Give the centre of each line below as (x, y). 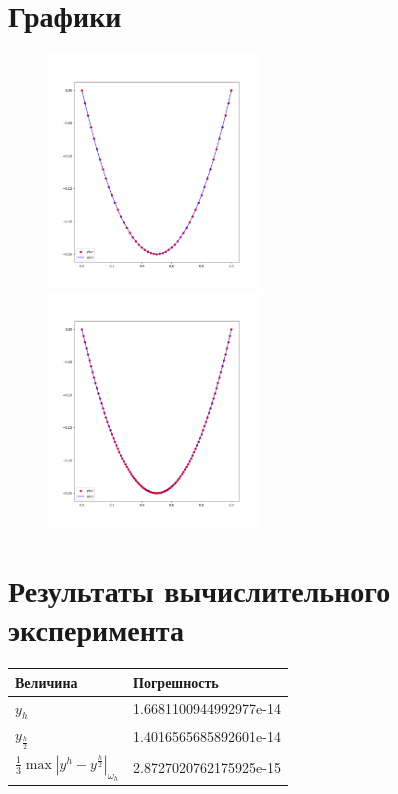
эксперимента (96, 629)
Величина (46, 681)
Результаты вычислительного (199, 590)
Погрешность (176, 681)
